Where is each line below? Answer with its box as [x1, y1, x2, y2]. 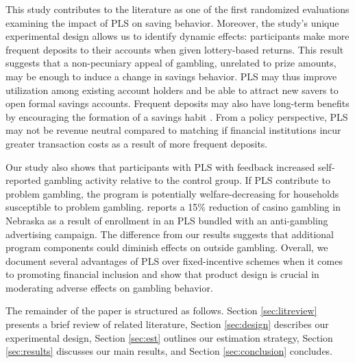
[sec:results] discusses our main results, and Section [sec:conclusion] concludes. [5, 344, 333, 358]
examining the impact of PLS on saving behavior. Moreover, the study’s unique [5, 15, 339, 30]
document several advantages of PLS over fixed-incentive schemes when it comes [5, 253, 343, 268]
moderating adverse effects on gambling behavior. [5, 280, 213, 294]
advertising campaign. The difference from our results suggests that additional [5, 226, 334, 241]
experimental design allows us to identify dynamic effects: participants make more [5, 29, 350, 43]
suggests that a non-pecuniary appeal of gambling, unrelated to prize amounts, [5, 56, 336, 70]
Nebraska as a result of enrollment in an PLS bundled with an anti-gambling [5, 213, 328, 227]
